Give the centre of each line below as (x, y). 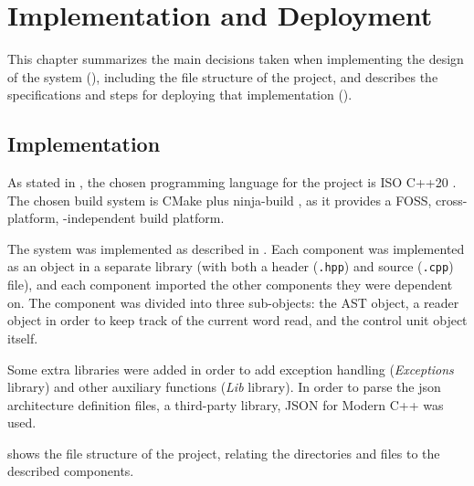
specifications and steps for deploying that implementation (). (180, 95)
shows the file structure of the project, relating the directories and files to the (224, 453)
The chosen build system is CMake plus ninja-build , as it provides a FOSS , (220, 200)
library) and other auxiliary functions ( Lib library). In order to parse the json (224, 387)
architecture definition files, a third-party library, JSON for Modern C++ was (226, 404)
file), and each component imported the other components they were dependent (230, 285)
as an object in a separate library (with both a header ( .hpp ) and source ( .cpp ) (231, 266)
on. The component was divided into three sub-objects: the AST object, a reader (233, 302)
